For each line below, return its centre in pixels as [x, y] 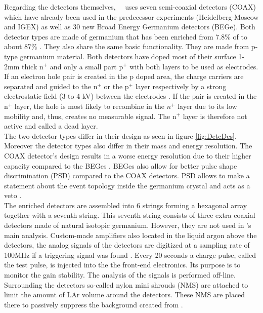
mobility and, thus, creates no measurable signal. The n [90, 116]
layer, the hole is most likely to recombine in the [90, 106]
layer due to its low [207, 106]
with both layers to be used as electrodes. [194, 66]
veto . [13, 195]
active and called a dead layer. [51, 126]
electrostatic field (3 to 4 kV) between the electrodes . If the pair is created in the [130, 96]
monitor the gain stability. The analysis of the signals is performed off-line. [120, 275]
